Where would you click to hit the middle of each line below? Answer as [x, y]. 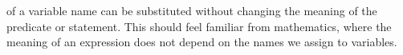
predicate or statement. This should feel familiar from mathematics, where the [199, 26]
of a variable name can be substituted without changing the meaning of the [192, 10]
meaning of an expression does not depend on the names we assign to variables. [202, 42]
